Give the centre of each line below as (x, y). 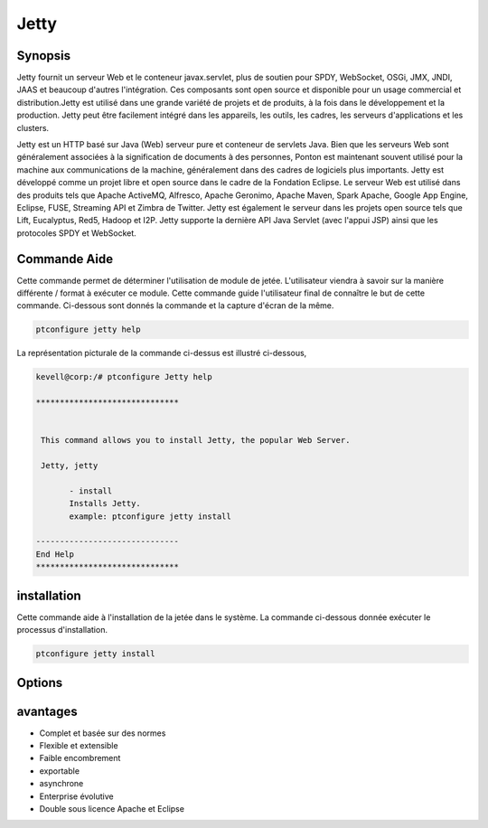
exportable (60, 771)
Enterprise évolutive (76, 796)
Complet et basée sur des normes (103, 733)
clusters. (33, 127)
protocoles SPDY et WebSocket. (77, 233)
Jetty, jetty (70, 466)
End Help (55, 554)
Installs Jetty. (105, 503)
